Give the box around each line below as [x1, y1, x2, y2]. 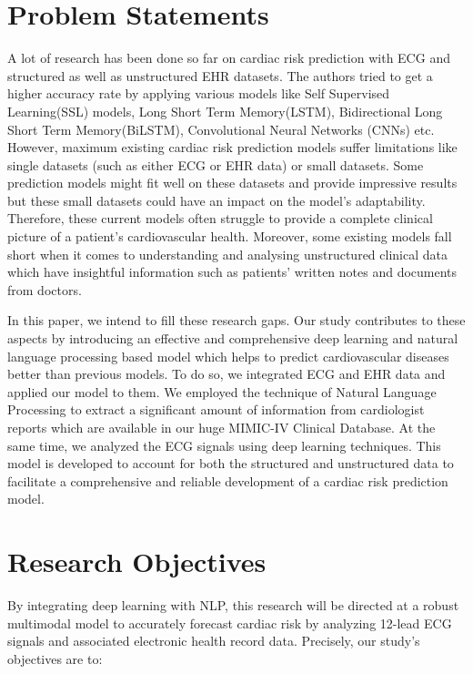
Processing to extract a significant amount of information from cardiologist [7, 400, 425, 419]
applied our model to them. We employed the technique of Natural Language [7, 382, 437, 401]
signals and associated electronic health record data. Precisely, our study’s [7, 631, 420, 650]
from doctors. [7, 280, 82, 299]
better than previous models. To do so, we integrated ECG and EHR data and [7, 364, 446, 383]
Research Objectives [7, 543, 267, 580]
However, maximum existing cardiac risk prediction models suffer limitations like [7, 138, 458, 157]
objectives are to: [7, 648, 103, 668]
